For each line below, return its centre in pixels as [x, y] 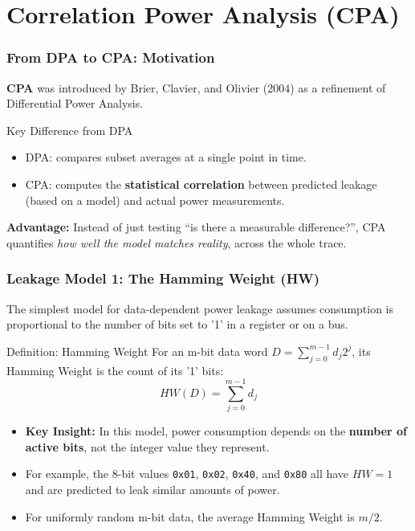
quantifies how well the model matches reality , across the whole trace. [177, 242]
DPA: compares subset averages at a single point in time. [166, 157]
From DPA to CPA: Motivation [111, 57]
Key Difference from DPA [70, 130]
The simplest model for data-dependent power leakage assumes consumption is [200, 308]
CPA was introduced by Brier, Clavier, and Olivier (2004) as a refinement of [196, 87]
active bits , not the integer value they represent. [147, 446]
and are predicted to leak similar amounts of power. [153, 490]
